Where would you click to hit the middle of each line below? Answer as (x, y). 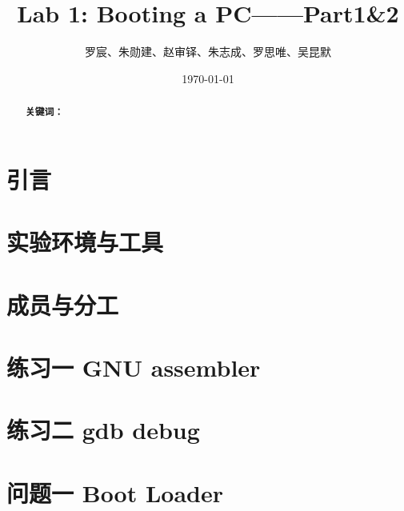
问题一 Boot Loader (115, 492)
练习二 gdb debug (103, 430)
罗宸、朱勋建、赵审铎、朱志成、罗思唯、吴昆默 (208, 52)
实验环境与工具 (85, 242)
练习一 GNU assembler (134, 367)
